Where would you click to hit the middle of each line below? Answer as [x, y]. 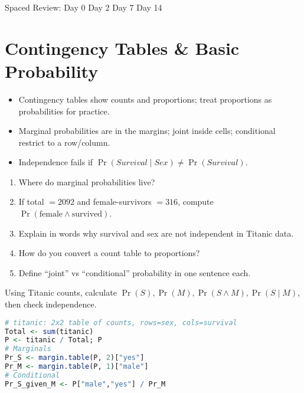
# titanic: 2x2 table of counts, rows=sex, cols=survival [121, 322]
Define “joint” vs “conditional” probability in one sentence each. [135, 272]
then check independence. [51, 304]
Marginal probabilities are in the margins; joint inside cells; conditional [147, 131]
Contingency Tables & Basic [122, 48]
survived [87, 214]
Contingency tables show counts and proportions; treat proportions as [145, 99]
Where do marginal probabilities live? [87, 181]
